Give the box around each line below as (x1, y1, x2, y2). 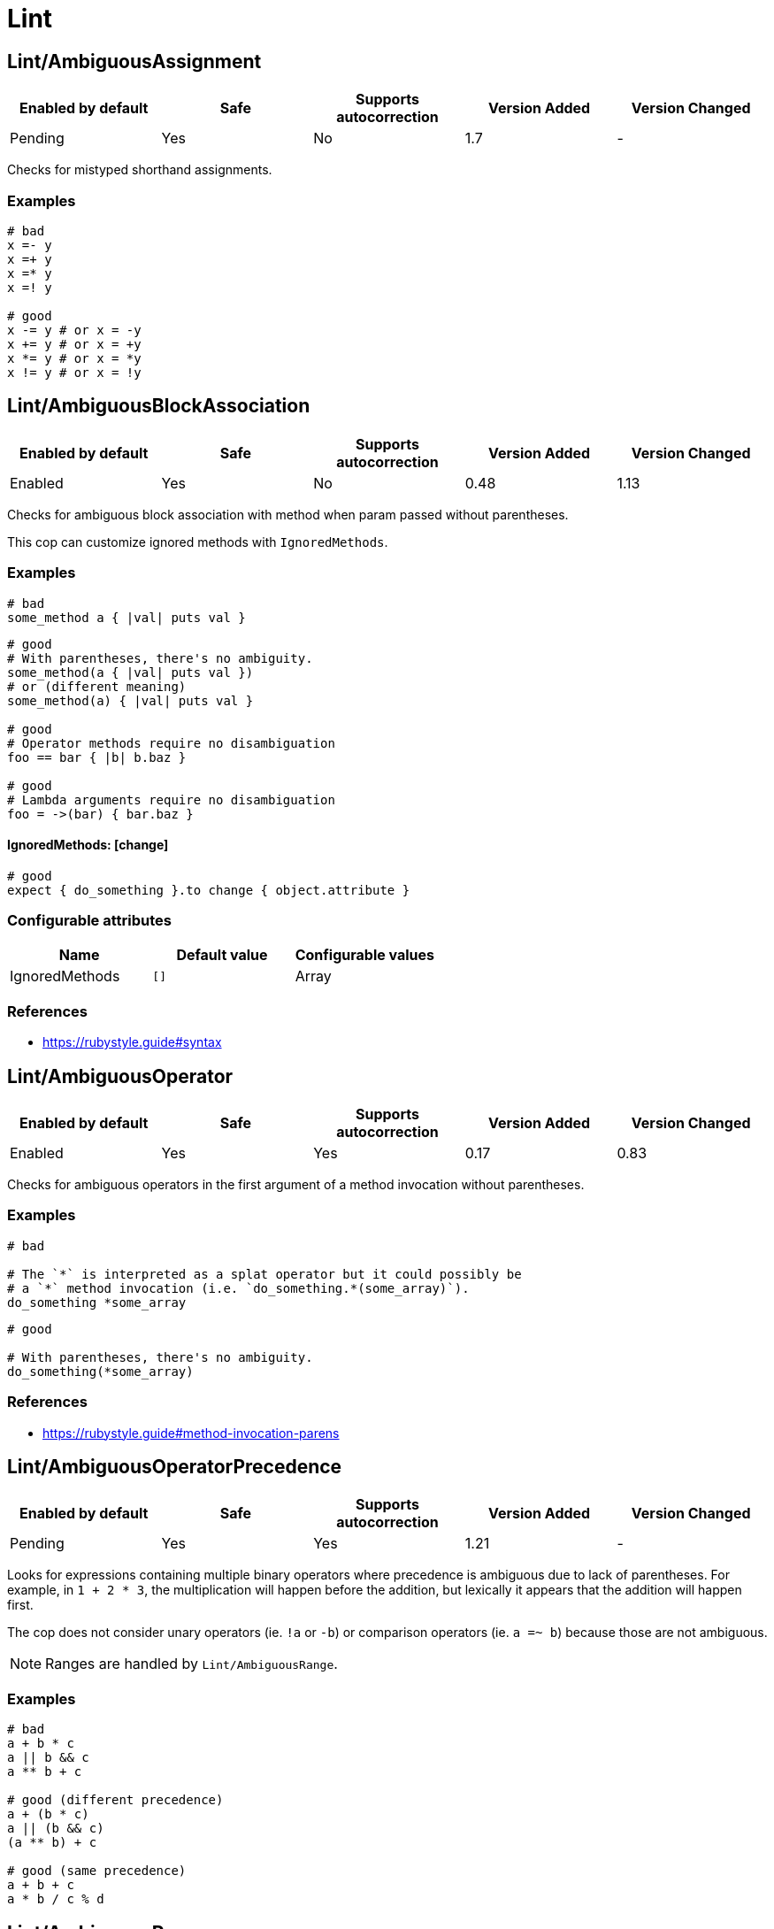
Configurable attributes (7, 911, 172, 930)
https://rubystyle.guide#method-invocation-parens (42, 1425, 340, 1441)
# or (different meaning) (7, 679, 187, 694)
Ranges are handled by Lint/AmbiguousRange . (45, 1655, 338, 1673)
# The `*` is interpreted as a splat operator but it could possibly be (7, 1266, 522, 1281)
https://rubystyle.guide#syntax (42, 1034, 222, 1050)
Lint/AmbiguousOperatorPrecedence (7, 1456, 342, 1478)
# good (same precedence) (7, 1864, 187, 1879)
